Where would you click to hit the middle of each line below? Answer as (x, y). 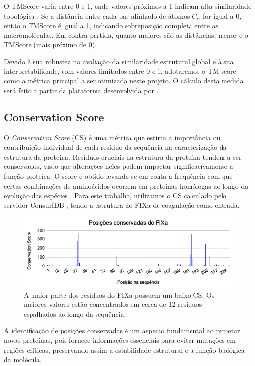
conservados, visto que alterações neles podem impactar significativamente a (119, 166)
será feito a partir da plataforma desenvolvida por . (81, 90)
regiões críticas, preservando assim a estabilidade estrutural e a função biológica (124, 349)
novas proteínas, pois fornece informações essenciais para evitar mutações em (120, 340)
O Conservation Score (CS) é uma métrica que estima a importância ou (112, 137)
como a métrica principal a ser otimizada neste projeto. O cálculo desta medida (124, 81)
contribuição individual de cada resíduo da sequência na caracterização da (115, 147)
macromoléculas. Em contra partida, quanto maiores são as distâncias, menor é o (126, 35)
